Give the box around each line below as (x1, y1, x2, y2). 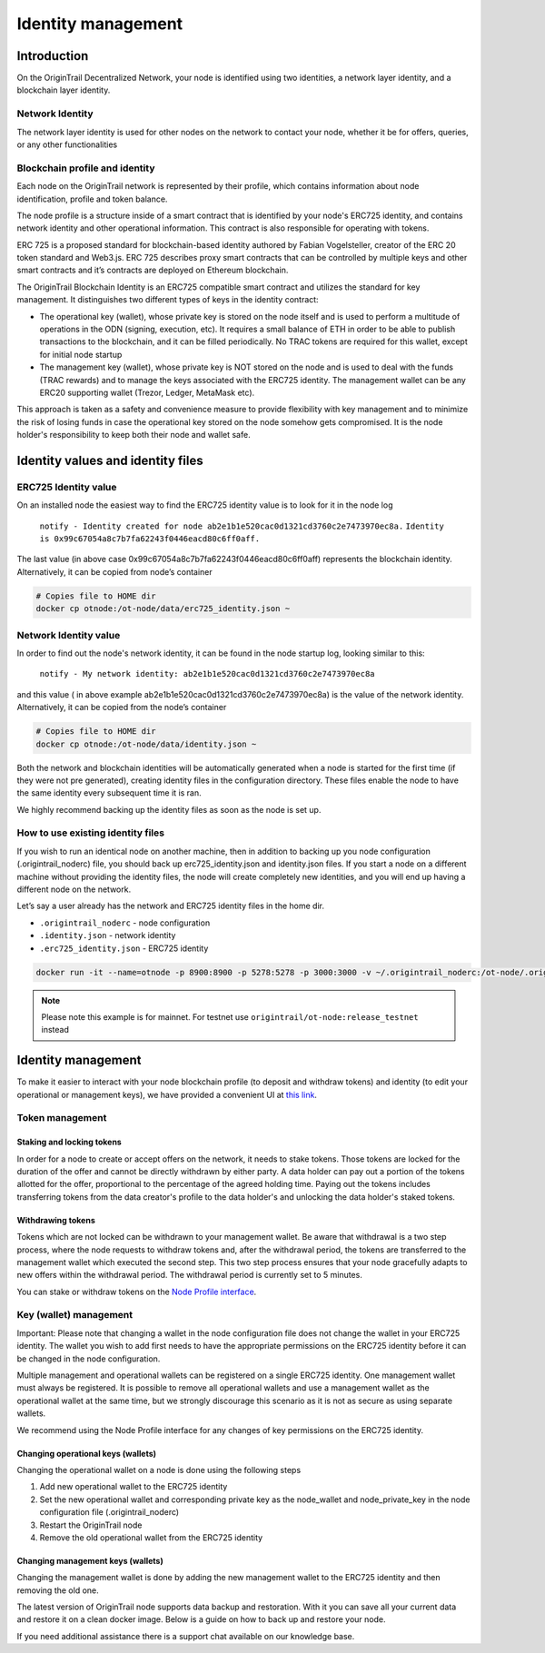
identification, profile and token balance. (16, 193, 168, 204)
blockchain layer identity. (16, 84, 111, 95)
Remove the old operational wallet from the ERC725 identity (39, 1531, 263, 1543)
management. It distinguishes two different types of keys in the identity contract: (16, 294, 319, 305)
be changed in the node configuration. (16, 1353, 161, 1364)
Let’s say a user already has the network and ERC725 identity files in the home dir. (16, 900, 324, 912)
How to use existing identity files (16, 826, 165, 839)
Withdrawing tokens (16, 1214, 95, 1225)
